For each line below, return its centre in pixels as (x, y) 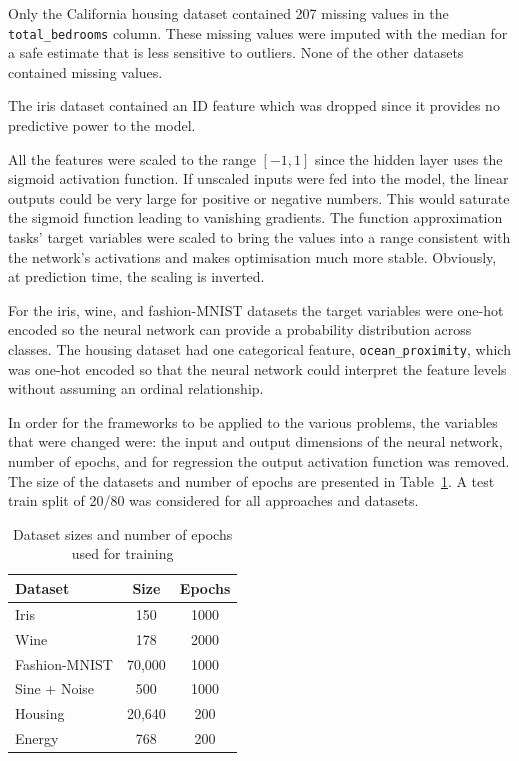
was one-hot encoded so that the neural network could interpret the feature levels (257, 368)
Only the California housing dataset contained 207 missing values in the (228, 13)
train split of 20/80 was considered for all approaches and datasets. (213, 500)
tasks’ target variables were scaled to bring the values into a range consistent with (259, 237)
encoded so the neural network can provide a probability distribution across (240, 329)
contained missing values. (85, 71)
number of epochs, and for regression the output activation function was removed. (259, 461)
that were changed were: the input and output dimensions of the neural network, (255, 441)
